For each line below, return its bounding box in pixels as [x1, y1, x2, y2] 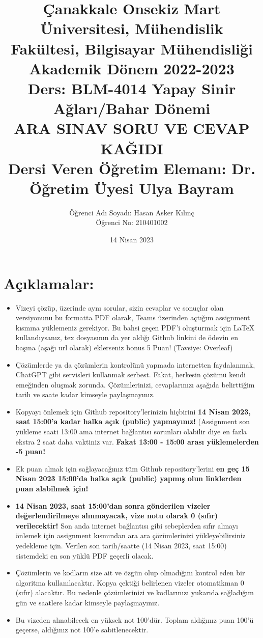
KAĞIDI [100, 137, 163, 158]
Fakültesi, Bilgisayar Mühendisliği [10, 38, 253, 59]
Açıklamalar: [4, 272, 94, 293]
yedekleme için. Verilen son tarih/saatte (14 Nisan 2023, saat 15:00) [15, 540, 227, 550]
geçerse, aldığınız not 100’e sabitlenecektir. [15, 624, 149, 635]
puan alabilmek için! [15, 483, 89, 494]
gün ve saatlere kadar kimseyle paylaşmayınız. [15, 597, 160, 607]
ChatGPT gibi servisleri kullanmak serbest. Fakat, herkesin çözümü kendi [15, 369, 246, 380]
